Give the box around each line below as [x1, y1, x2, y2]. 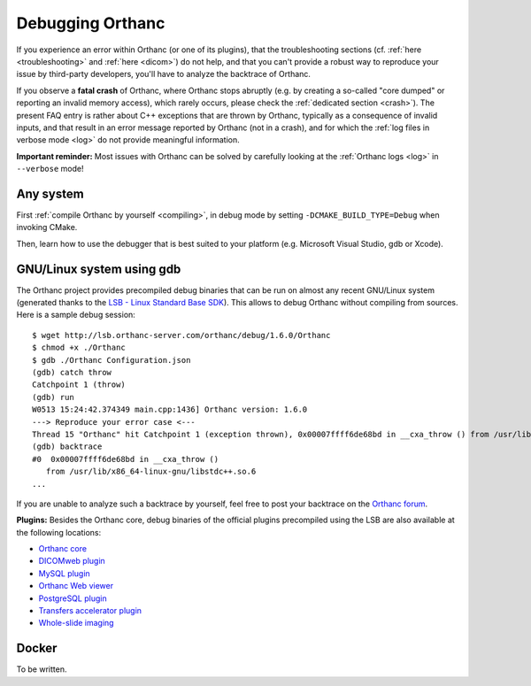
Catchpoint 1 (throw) [32, 380, 126, 389]
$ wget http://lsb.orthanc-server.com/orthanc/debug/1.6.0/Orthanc [32, 330, 331, 340]
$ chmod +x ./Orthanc [32, 343, 126, 353]
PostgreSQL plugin [38, 593, 107, 604]
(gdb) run [32, 392, 74, 402]
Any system [16, 186, 84, 201]
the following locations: [16, 527, 102, 537]
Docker [16, 641, 58, 656]
